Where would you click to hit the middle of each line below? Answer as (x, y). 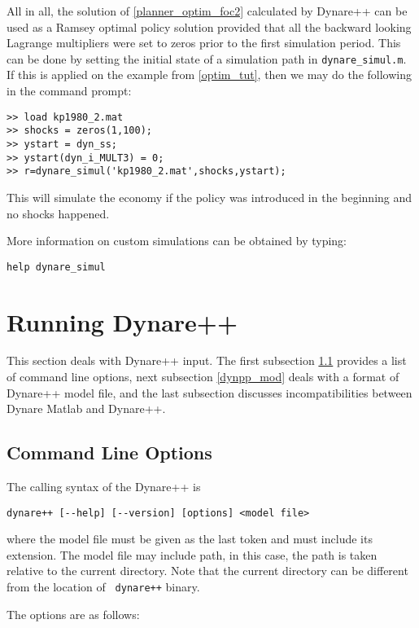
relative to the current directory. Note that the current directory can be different (207, 571)
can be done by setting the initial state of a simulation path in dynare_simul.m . (207, 58)
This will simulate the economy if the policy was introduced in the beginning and (209, 197)
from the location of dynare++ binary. (103, 587)
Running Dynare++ (122, 321)
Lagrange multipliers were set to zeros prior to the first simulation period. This (204, 43)
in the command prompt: (69, 91)
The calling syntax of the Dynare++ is (104, 487)
